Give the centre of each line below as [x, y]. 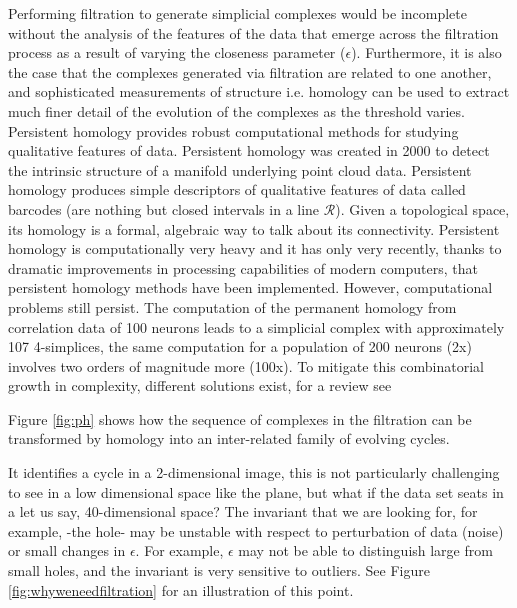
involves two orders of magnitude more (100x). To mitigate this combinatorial [246, 365]
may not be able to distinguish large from [365, 550]
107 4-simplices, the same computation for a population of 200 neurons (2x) [240, 346]
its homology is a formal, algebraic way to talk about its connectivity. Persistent [254, 228]
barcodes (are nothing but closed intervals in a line [164, 208]
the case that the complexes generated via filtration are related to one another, [250, 71]
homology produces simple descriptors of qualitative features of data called [237, 189]
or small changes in [67, 550]
